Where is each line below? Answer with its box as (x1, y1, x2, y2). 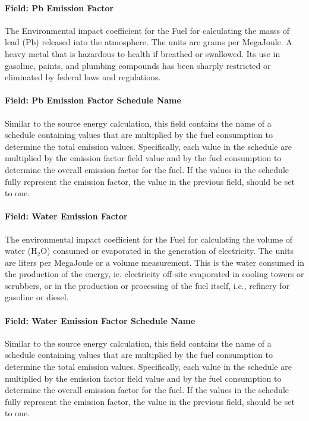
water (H (5, 244, 37, 257)
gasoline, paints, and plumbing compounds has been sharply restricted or (5, 59, 271, 71)
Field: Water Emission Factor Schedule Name (5, 314, 196, 326)
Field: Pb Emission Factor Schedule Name (5, 94, 181, 106)
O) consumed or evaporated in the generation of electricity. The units (40, 244, 294, 257)
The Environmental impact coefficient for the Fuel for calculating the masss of (5, 24, 290, 36)
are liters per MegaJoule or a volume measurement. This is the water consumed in (5, 256, 304, 268)
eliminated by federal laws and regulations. (5, 71, 161, 83)
